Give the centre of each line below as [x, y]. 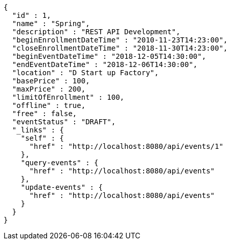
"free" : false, [44, 114]
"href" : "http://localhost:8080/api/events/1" [126, 146]
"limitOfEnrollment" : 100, [68, 97]
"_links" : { [38, 130]
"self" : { [42, 138]
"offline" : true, [49, 105]
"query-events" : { [60, 163]
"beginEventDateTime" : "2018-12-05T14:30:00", [109, 56]
